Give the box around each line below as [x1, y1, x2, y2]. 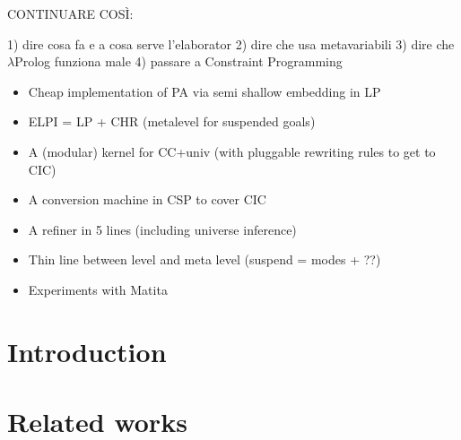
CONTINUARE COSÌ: [7, 4, 134, 22]
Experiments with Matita [28, 280, 168, 298]
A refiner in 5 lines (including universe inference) [28, 220, 297, 238]
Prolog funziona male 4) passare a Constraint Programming [14, 52, 343, 71]
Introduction [7, 332, 167, 369]
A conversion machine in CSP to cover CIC [28, 190, 266, 209]
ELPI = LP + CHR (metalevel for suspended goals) [28, 112, 316, 131]
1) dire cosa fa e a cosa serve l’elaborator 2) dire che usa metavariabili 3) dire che [7, 34, 455, 53]
